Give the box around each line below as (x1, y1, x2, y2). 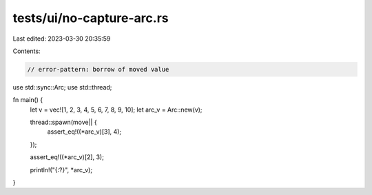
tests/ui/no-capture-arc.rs (12, 10, 169, 25)
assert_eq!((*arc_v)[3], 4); (47, 127, 122, 136)
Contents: (12, 47, 41, 55)
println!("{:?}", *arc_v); (30, 165, 93, 174)
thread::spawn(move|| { (30, 118, 97, 127)
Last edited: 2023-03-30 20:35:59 (12, 34, 111, 43)
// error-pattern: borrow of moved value (27, 65, 169, 73)
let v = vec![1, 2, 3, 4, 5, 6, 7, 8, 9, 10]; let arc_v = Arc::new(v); (30, 105, 203, 114)
